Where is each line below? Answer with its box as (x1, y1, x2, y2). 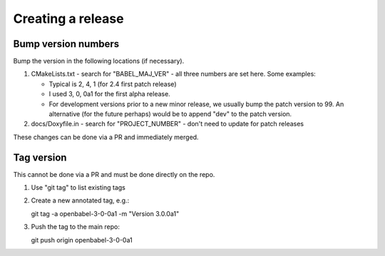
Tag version (13, 151, 67, 163)
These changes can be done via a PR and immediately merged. (13, 133, 199, 141)
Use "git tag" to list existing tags (31, 183, 126, 192)
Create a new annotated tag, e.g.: (31, 196, 130, 205)
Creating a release (13, 11, 124, 26)
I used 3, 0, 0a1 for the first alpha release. (48, 90, 170, 98)
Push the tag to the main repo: (31, 222, 120, 231)
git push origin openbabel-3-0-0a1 (31, 235, 133, 244)
